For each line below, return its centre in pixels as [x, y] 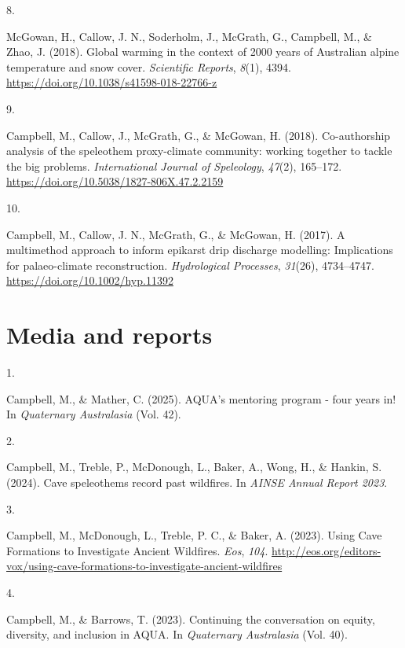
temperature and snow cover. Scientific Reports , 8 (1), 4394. [149, 66]
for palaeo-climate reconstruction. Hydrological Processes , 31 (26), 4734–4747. [190, 265]
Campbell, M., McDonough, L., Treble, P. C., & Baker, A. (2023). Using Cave [194, 535]
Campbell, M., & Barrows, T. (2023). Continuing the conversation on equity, [191, 619]
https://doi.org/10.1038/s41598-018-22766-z [112, 82]
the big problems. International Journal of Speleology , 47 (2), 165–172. [174, 166]
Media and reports [109, 335]
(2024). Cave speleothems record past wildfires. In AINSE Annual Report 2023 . [197, 482]
